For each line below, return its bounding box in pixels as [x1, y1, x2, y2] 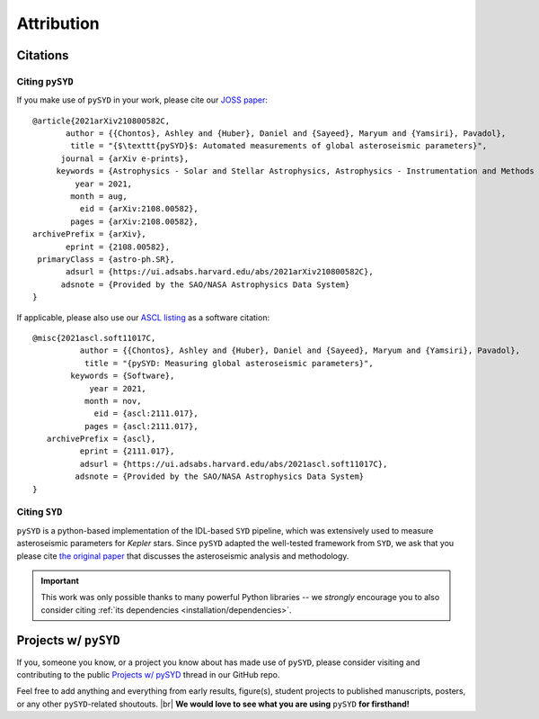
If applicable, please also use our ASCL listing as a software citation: [16, 311, 269, 323]
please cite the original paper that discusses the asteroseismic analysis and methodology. [16, 550, 349, 562]
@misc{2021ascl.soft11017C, [32, 333, 156, 343]
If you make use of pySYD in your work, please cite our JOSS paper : [16, 94, 269, 105]
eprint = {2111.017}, [79, 446, 175, 456]
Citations [16, 48, 69, 63]
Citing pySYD [16, 75, 74, 87]
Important [40, 575, 80, 586]
